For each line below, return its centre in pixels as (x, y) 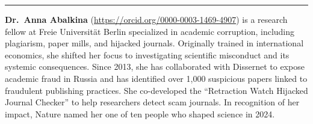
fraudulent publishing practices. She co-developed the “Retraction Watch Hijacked (156, 90)
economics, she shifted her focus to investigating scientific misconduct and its (147, 54)
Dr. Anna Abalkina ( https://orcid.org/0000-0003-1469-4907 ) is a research (146, 19)
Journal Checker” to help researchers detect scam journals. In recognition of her (152, 102)
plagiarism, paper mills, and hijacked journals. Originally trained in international (154, 43)
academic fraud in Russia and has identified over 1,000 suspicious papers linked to (156, 78)
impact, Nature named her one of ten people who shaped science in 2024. (140, 113)
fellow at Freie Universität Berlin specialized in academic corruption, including (150, 31)
